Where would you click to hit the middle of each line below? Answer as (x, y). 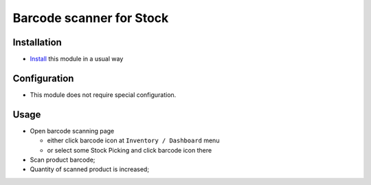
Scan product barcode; (63, 160)
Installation (37, 42)
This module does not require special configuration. (103, 95)
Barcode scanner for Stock (91, 18)
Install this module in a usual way (77, 59)
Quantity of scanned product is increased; (90, 169)
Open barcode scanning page (72, 131)
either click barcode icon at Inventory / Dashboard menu (133, 140)
